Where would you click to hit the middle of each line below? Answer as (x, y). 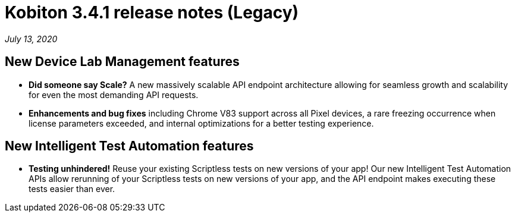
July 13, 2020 (31, 39)
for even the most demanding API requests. (114, 95)
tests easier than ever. (72, 189)
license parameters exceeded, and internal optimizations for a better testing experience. (201, 123)
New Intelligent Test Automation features (129, 146)
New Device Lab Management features (122, 62)
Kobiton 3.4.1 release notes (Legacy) (152, 12)
